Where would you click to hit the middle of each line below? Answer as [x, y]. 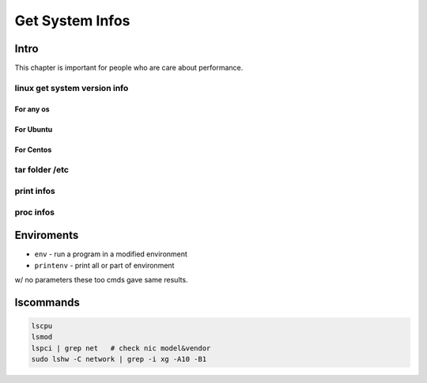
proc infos [35, 212]
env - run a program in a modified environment [111, 254]
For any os [32, 109]
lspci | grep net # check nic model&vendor [121, 348]
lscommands [47, 302]
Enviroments [47, 235]
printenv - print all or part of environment [104, 265]
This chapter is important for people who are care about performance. [129, 68]
